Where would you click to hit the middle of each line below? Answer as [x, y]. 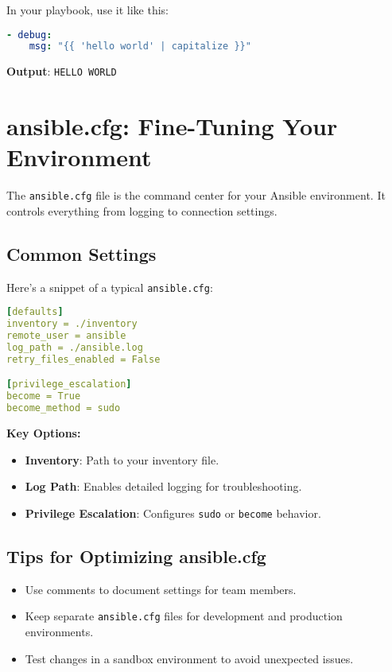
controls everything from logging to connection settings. [142, 210]
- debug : [29, 35]
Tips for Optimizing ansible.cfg [136, 555]
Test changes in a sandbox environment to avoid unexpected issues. [189, 658]
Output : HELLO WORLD [62, 71]
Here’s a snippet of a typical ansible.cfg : [110, 287]
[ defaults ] [35, 312]
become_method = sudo [64, 408]
